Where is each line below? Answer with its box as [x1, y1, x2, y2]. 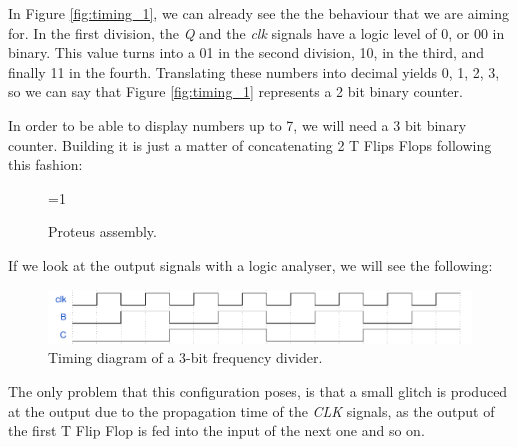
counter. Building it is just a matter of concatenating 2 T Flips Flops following [8, 134, 492, 155]
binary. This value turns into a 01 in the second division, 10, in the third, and [8, 42, 485, 63]
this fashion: [8, 154, 83, 175]
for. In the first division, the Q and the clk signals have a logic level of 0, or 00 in [8, 22, 505, 43]
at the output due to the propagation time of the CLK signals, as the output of [8, 400, 495, 421]
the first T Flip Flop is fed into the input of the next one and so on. [8, 420, 425, 441]
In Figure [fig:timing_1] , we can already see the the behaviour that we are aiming [8, 3, 509, 23]
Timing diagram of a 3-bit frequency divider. [48, 347, 323, 368]
